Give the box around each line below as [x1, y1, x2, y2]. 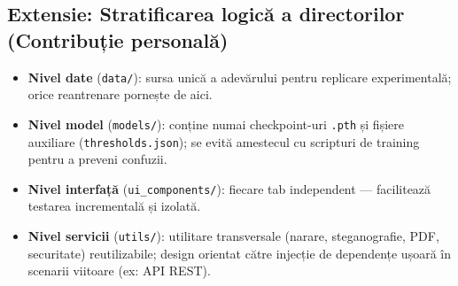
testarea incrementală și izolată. [27, 197, 201, 215]
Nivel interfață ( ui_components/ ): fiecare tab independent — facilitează [27, 179, 431, 197]
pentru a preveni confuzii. [27, 150, 167, 168]
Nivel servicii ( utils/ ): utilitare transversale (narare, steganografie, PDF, [27, 227, 439, 244]
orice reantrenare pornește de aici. [27, 85, 213, 104]
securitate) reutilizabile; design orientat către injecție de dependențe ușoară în [27, 243, 451, 262]
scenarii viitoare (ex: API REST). [27, 261, 211, 280]
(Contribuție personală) [7, 26, 229, 53]
